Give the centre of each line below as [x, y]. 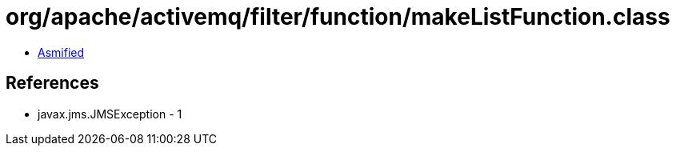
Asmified [61, 52]
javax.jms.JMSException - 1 [110, 114]
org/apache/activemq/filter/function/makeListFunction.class [338, 17]
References [52, 83]
